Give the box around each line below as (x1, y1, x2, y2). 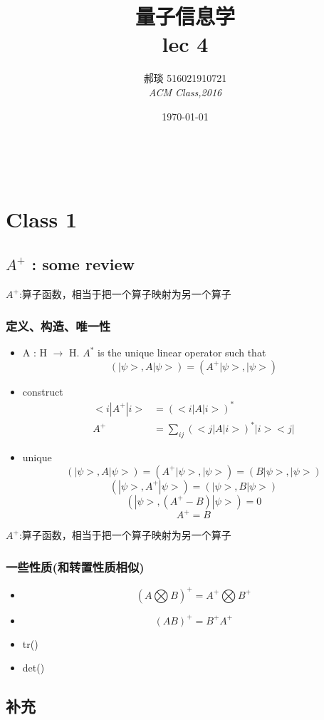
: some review (31, 253, 135, 275)
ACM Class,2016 (148, 84, 222, 99)
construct (22, 384, 63, 398)
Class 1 (6, 204, 78, 233)
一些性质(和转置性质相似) (6, 557, 145, 575)
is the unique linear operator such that (97, 345, 266, 360)
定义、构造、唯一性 (6, 317, 111, 334)
